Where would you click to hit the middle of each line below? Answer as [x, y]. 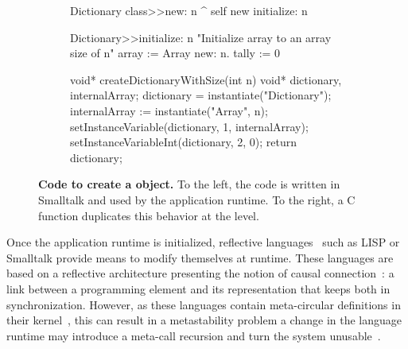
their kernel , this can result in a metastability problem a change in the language [204, 320]
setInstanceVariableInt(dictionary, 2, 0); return [184, 142]
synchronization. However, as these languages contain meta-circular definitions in [204, 304]
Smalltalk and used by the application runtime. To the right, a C [197, 199]
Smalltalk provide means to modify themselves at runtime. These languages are [200, 257]
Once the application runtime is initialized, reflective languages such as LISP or [203, 242]
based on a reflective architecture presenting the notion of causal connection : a [200, 273]
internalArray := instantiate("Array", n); [169, 110]
